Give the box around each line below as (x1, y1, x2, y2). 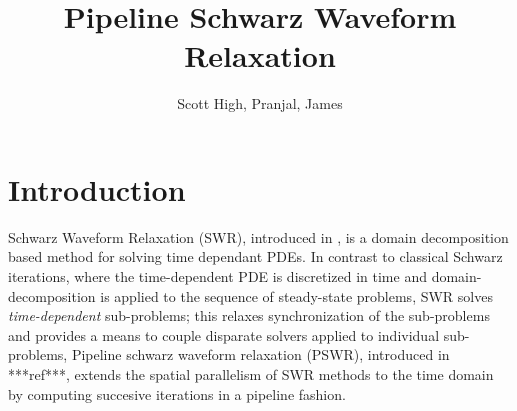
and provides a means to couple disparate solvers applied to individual (8, 324, 440, 345)
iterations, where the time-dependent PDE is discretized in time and (8, 266, 427, 287)
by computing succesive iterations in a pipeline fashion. (8, 383, 346, 404)
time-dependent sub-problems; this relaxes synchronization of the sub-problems (8, 305, 490, 326)
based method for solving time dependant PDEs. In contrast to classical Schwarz (8, 246, 503, 267)
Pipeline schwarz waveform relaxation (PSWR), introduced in (71, 344, 450, 365)
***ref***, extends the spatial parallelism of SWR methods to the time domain (8, 364, 494, 384)
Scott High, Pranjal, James (177, 93, 343, 114)
